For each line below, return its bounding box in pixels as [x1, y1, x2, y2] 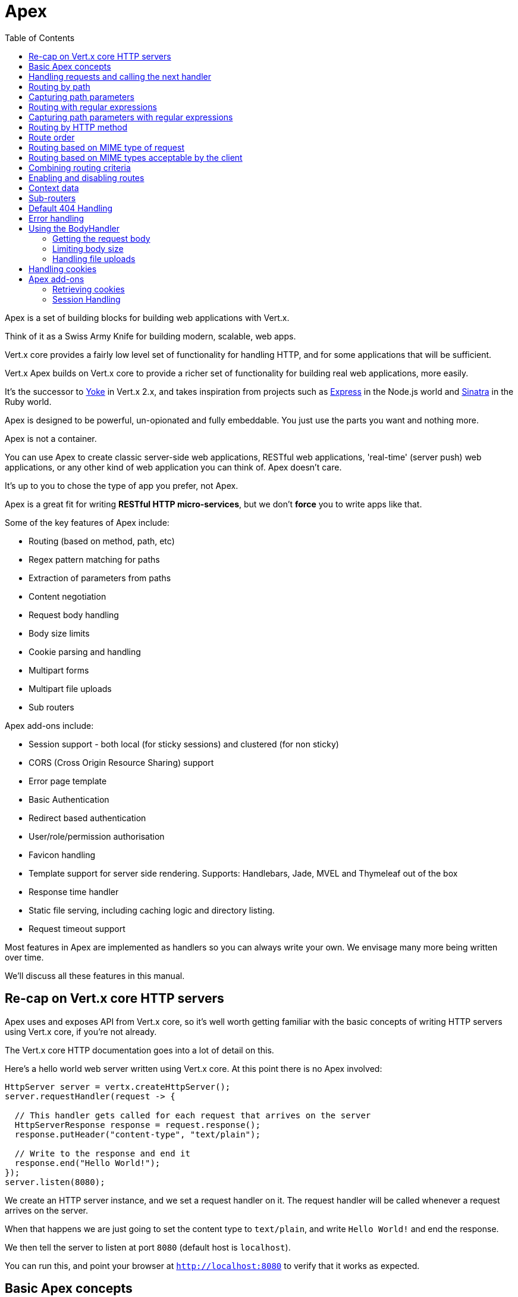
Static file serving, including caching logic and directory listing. [29, 905, 275, 915]
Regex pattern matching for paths [29, 554, 160, 565]
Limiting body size [52, 243, 124, 254]
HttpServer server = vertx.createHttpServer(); [5, 1081, 231, 1092]
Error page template [29, 775, 107, 786]
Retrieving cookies [52, 283, 125, 294]
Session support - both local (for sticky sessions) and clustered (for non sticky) [29, 738, 339, 749]
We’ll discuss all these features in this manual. [5, 970, 185, 981]
